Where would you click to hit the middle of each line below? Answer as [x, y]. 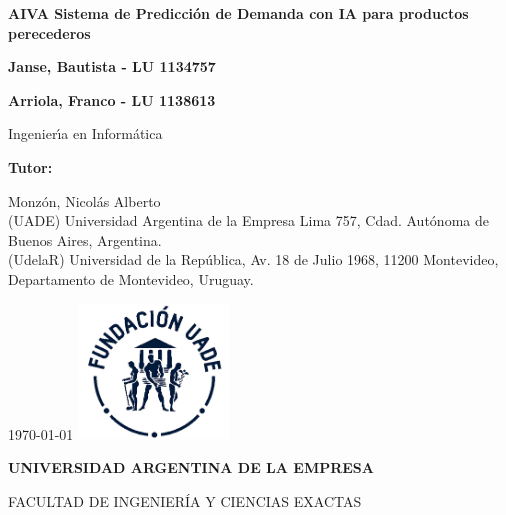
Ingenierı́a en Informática [85, 133]
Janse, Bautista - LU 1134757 [112, 66]
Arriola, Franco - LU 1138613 [112, 99]
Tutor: [30, 166]
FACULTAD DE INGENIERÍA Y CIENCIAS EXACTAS [185, 500]
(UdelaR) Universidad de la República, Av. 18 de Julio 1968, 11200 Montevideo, [253, 259]
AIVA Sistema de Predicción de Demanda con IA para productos [238, 13]
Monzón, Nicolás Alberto [84, 200]
